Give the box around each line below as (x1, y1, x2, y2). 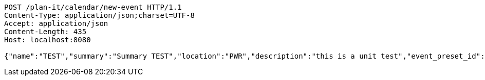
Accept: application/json (4, 19, 108, 28)
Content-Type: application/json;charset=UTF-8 (4, 11, 195, 19)
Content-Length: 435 (4, 28, 87, 36)
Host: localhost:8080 (4, 36, 91, 44)
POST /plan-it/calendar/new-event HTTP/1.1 (4, 3, 182, 11)
